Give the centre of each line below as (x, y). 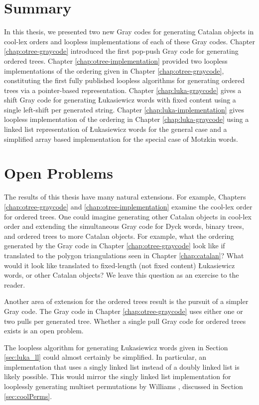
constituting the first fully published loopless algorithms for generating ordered (124, 80)
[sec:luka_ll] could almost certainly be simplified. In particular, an (105, 357)
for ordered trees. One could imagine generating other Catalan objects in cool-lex (128, 216)
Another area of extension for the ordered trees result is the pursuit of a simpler (126, 301)
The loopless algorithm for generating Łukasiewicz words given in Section (116, 347)
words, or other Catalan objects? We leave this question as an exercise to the (122, 275)
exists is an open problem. (44, 331)
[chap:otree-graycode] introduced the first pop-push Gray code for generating (121, 51)
